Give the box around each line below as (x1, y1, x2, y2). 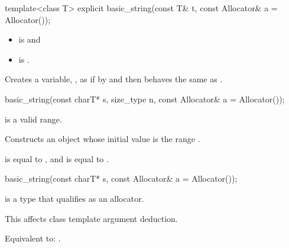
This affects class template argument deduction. (5, 212, 178, 224)
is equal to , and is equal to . (5, 152, 109, 165)
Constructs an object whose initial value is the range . (5, 133, 200, 145)
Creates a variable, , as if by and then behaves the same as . (5, 73, 223, 85)
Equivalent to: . (5, 232, 61, 244)
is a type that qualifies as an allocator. (5, 192, 144, 204)
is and (18, 33, 41, 46)
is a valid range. (5, 112, 62, 125)
